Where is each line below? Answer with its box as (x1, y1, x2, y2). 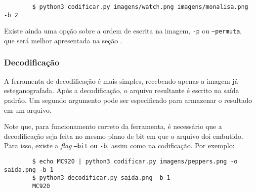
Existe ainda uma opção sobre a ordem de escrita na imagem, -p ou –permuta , (4, 26, 242, 36)
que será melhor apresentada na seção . (4, 35, 123, 45)
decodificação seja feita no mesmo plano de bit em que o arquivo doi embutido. (4, 130, 243, 141)
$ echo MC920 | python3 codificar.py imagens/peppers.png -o (32, 158, 238, 165)
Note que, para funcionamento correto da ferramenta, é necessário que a (4, 121, 222, 131)
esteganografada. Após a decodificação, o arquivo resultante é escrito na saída (4, 85, 239, 96)
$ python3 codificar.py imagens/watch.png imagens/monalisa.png (32, 3, 248, 10)
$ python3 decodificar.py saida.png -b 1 (32, 174, 171, 182)
